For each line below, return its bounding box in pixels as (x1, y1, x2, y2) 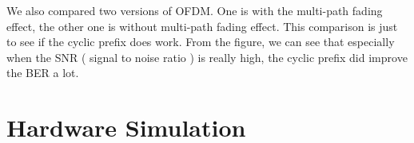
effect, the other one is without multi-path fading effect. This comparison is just (6, 17, 398, 34)
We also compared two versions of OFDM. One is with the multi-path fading (6, 2, 383, 18)
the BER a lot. (6, 64, 79, 81)
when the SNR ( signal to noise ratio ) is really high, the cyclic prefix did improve (6, 48, 408, 65)
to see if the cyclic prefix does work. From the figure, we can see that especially (6, 33, 395, 50)
